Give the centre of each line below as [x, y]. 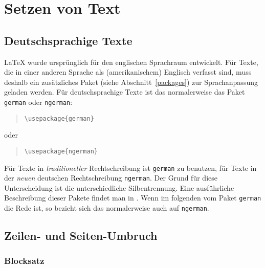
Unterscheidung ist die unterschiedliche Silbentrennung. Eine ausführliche [119, 187]
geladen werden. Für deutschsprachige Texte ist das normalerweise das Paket [125, 92]
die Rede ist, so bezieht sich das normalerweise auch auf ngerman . [107, 208]
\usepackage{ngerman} [61, 151]
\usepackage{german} [59, 118]
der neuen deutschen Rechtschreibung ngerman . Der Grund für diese [111, 178]
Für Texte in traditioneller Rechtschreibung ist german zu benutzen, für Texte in [130, 167]
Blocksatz [24, 261]
